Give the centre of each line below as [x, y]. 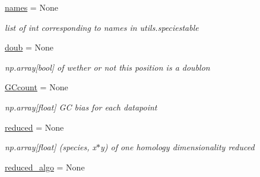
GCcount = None [37, 87]
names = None [31, 7]
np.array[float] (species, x [50, 147]
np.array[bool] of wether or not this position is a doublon [107, 67]
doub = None [29, 47]
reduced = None [34, 127]
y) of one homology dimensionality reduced [177, 147]
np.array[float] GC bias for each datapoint [81, 107]
